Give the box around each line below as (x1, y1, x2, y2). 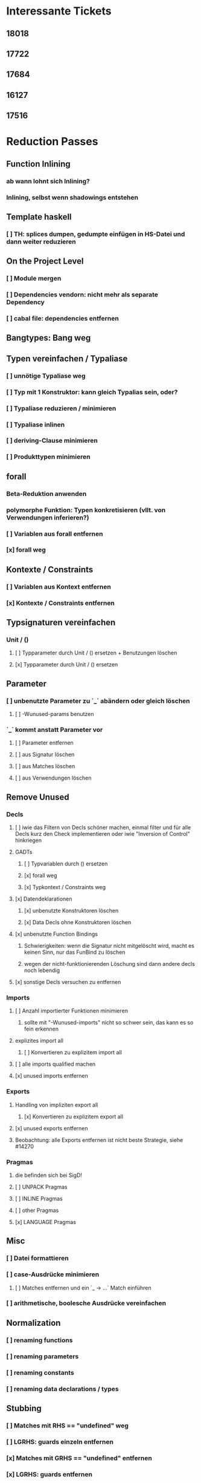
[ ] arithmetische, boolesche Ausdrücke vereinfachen (6, 1299, 167, 1308)
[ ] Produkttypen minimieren (6, 452, 91, 461)
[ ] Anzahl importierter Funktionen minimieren (14, 1007, 129, 1014)
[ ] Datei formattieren (6, 1254, 69, 1262)
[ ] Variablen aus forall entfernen (6, 529, 103, 538)
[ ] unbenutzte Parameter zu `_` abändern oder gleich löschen (6, 697, 190, 705)
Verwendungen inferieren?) (6, 513, 89, 521)
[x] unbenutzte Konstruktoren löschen (24, 907, 119, 914)
